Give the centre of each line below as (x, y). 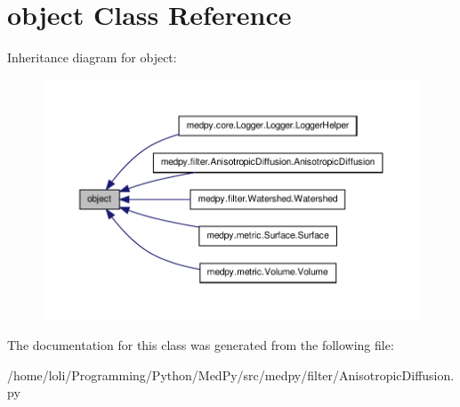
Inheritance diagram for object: (92, 57)
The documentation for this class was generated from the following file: (201, 345)
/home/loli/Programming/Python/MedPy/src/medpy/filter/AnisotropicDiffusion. (231, 374)
